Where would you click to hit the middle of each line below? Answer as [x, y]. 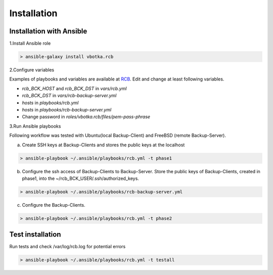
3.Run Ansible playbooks [35, 126]
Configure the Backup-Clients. [54, 205]
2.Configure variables [32, 70]
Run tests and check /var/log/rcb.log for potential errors [67, 247]
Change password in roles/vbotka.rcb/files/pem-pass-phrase [86, 117]
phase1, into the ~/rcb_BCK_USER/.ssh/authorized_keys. [80, 178]
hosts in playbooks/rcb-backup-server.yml [67, 109]
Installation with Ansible [48, 31]
